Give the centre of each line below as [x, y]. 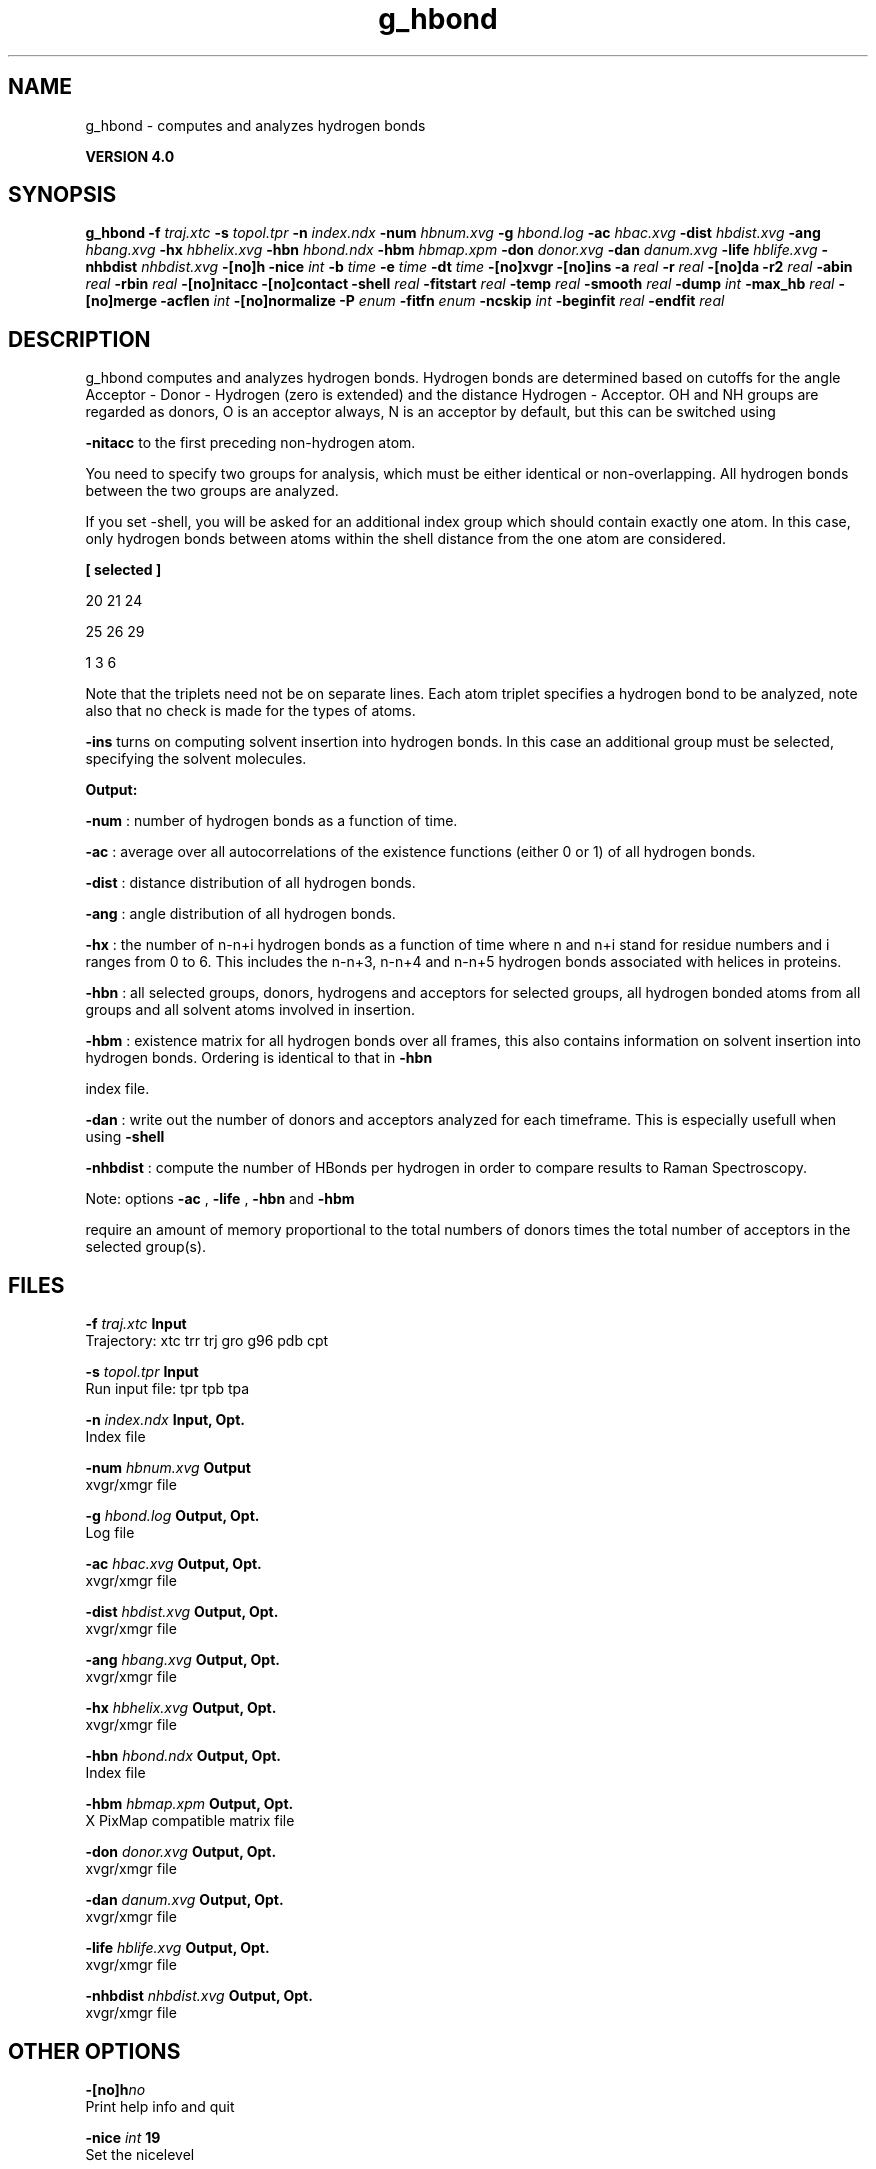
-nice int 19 [123, 2137]
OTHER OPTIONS [94, 2051]
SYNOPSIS [62, 195]
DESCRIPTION [79, 339]
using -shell [125, 1137]
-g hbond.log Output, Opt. [172, 1516]
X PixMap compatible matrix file [190, 1821]
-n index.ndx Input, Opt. [165, 1420]
